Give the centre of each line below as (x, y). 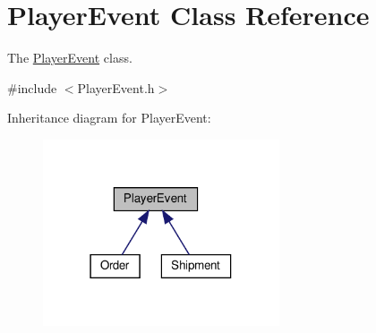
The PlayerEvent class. (70, 58)
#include (32, 87)
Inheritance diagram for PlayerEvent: (109, 118)
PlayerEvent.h (116, 87)
